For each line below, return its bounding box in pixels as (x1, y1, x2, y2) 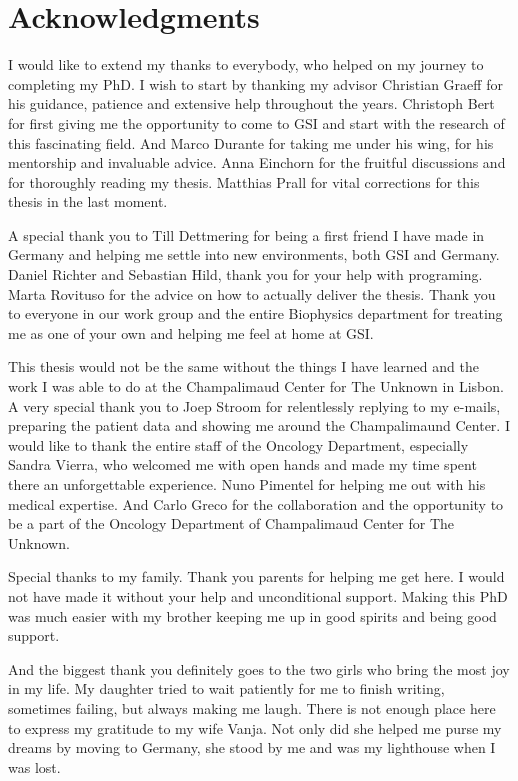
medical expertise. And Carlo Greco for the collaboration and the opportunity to (8, 493, 504, 514)
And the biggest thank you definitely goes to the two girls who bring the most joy (8, 658, 510, 679)
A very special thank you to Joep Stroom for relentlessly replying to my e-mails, (8, 395, 501, 416)
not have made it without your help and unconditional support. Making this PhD (8, 585, 508, 606)
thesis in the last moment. (8, 191, 168, 212)
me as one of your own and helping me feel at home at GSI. (8, 322, 374, 343)
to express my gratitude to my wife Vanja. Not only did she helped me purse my (8, 717, 502, 738)
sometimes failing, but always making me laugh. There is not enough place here (8, 697, 496, 718)
